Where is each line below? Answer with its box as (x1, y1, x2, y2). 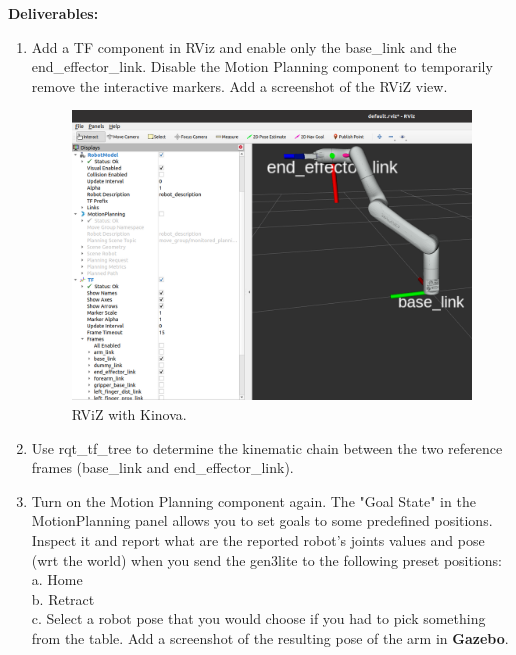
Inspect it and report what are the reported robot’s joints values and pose (31, 529, 485, 550)
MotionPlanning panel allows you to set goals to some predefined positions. (31, 510, 493, 531)
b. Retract (31, 588, 95, 609)
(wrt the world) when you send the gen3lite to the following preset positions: (31, 549, 502, 570)
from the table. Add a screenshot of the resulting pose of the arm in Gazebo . (31, 627, 509, 648)
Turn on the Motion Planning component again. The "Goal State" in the (31, 490, 476, 511)
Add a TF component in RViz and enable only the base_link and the (31, 36, 457, 57)
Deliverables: (8, 3, 99, 23)
